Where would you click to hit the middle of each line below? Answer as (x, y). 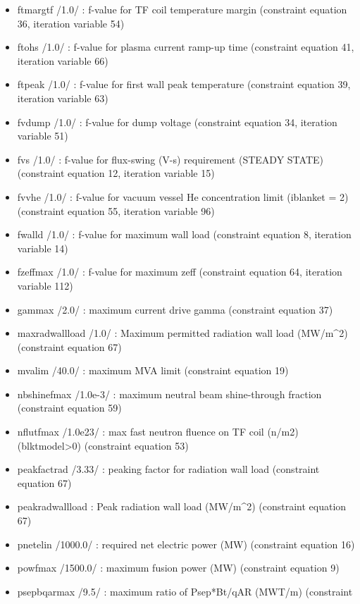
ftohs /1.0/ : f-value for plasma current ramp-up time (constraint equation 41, (186, 47)
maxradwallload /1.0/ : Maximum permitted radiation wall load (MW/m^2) (182, 333)
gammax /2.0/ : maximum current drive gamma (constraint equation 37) (175, 309)
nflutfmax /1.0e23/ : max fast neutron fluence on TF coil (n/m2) (158, 432)
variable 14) (43, 248)
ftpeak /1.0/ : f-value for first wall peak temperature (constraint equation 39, (184, 84)
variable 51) (43, 136)
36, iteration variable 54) (71, 23)
